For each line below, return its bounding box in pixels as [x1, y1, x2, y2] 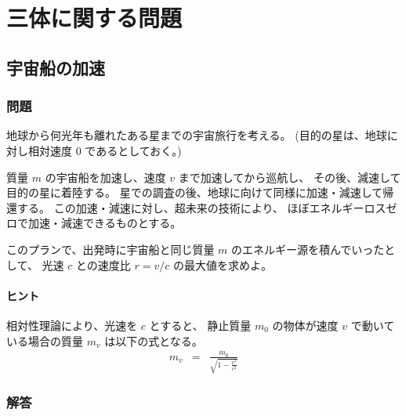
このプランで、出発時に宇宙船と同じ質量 [6, 241, 215, 257]
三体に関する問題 [6, 2, 183, 34]
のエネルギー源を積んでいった [231, 241, 385, 257]
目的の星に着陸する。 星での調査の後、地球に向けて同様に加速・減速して [6, 184, 383, 201]
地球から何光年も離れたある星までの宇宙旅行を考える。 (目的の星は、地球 [6, 127, 387, 143]
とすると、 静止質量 [149, 317, 252, 333]
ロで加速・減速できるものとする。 [6, 215, 182, 231]
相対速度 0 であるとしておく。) [27, 142, 182, 158]
